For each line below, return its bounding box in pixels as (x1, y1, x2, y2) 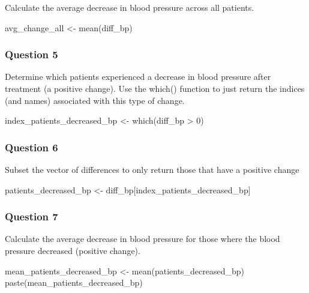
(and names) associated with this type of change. (5, 94, 185, 106)
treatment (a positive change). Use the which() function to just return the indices (5, 82, 305, 94)
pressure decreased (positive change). (5, 244, 140, 256)
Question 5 (5, 47, 58, 62)
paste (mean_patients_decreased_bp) (5, 276, 143, 289)
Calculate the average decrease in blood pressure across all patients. (5, 1, 254, 13)
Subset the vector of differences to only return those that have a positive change (5, 163, 299, 175)
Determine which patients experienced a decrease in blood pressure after (5, 70, 271, 83)
